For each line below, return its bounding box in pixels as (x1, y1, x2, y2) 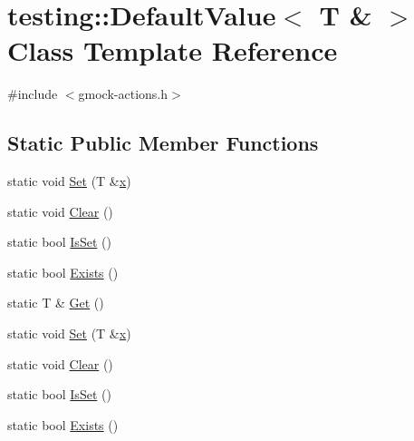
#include (7, 84, 58, 103)
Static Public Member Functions (7, 129, 319, 157)
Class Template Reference (7, 32, 338, 69)
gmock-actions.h (78, 84, 168, 103)
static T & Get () (7, 293, 104, 312)
